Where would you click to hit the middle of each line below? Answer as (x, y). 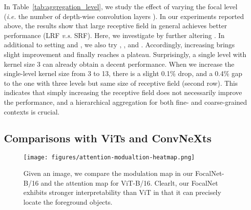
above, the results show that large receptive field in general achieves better (115, 26)
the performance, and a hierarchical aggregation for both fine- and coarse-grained (125, 102)
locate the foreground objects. (68, 201)
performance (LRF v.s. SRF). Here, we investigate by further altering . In (114, 35)
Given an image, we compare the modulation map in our (108, 173)
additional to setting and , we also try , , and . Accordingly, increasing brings (119, 45)
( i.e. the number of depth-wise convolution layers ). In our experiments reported (124, 16)
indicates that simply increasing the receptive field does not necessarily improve (123, 92)
